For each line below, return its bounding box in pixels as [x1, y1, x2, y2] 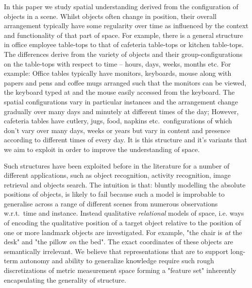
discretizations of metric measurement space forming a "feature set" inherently [4, 265, 236, 275]
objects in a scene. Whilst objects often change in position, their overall [4, 11, 217, 21]
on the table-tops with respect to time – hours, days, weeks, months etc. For [4, 58, 231, 68]
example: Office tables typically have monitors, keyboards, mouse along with [4, 68, 232, 78]
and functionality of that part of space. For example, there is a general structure [4, 30, 243, 40]
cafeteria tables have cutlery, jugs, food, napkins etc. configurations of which [4, 116, 232, 126]
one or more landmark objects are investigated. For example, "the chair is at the [4, 227, 242, 237]
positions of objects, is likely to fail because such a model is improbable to [4, 189, 225, 199]
